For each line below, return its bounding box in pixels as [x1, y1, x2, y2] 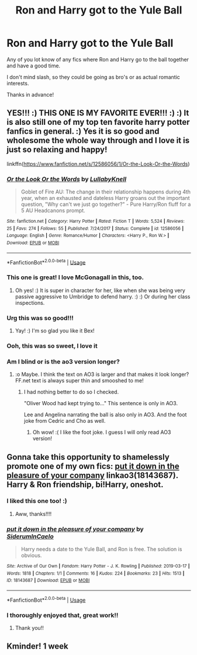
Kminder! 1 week [6, 642, 69, 651]
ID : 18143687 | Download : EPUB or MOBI [6, 578, 90, 583]
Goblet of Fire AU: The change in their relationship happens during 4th [20, 188, 191, 195]
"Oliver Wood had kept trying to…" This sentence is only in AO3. [23, 400, 178, 407]
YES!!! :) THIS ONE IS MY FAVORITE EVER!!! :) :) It [6, 108, 189, 118]
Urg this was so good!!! [6, 314, 74, 322]
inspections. [15, 299, 45, 306]
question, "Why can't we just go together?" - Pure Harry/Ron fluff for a [20, 201, 191, 208]
